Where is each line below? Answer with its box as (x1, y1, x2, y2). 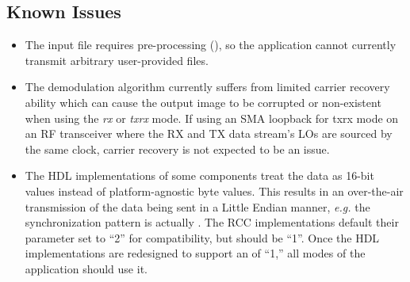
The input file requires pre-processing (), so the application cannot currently (25, 36, 397, 53)
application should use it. (25, 260, 148, 276)
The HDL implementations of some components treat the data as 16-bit (25, 167, 374, 184)
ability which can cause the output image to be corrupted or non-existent (25, 93, 381, 110)
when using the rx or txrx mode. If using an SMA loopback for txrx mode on (25, 109, 399, 126)
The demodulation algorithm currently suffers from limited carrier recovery (25, 78, 390, 95)
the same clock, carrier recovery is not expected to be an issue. (25, 140, 330, 157)
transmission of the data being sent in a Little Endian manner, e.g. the (25, 198, 370, 215)
